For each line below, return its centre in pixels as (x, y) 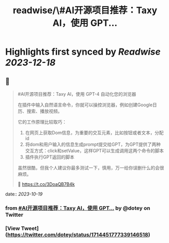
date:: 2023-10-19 (24, 194)
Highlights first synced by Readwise (83, 52)
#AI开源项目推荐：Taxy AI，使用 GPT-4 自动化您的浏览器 (77, 94)
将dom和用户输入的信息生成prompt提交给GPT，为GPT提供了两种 (93, 144)
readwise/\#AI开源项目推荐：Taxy (85, 10)
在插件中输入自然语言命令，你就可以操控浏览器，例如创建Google (85, 105)
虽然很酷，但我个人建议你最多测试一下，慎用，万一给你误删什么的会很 (91, 168)
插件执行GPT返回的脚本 (50, 157)
